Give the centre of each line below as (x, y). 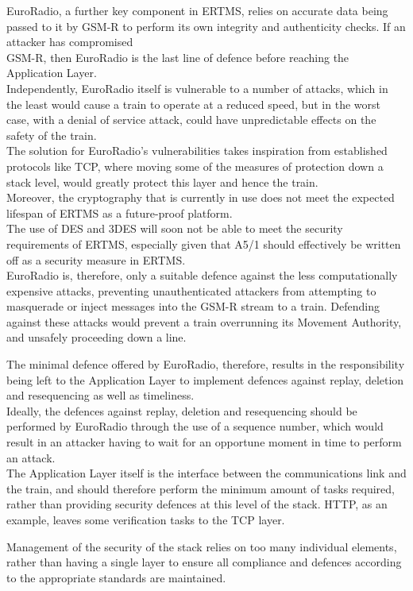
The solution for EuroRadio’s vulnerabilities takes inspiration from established (197, 151)
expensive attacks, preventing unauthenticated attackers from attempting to (191, 290)
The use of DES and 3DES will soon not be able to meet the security (175, 228)
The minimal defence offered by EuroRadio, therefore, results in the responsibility (206, 364)
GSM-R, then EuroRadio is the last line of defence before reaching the (178, 57)
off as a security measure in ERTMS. (96, 259)
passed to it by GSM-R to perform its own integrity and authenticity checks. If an (206, 26)
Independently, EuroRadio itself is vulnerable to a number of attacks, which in (197, 88)
